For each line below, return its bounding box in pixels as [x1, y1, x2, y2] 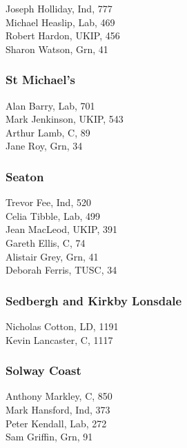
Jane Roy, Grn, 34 [6, 139, 83, 153]
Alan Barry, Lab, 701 [6, 98, 95, 112]
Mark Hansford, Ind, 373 [6, 402, 110, 416]
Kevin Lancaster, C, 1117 [6, 332, 113, 347]
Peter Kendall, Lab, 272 [6, 416, 107, 430]
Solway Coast [6, 362, 81, 379]
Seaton [6, 167, 44, 185]
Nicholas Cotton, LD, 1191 [6, 318, 119, 333]
